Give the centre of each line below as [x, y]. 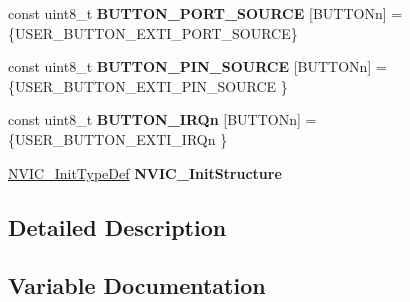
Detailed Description [117, 226]
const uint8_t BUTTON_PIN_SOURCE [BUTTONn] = [197, 66]
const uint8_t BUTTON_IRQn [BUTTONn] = [162, 119]
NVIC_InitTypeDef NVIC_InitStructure [145, 172]
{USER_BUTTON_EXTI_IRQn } [118, 138]
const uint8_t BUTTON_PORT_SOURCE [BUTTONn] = [205, 13]
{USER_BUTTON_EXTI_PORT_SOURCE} [153, 32]
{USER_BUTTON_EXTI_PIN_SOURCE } [148, 85]
